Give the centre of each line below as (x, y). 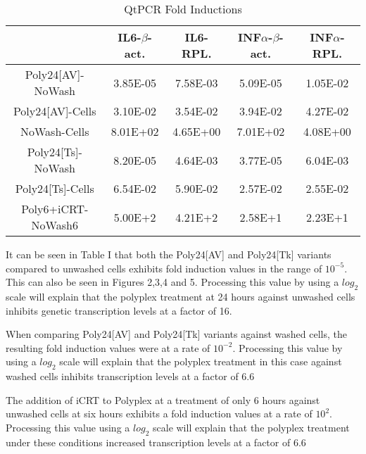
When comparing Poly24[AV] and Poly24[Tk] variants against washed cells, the (176, 334)
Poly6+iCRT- (55, 209)
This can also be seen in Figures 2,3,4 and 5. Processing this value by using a (172, 282)
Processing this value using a (68, 427)
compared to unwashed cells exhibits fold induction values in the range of (164, 268)
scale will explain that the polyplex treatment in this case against (201, 361)
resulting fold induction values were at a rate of (108, 347)
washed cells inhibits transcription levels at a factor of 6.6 (130, 376)
